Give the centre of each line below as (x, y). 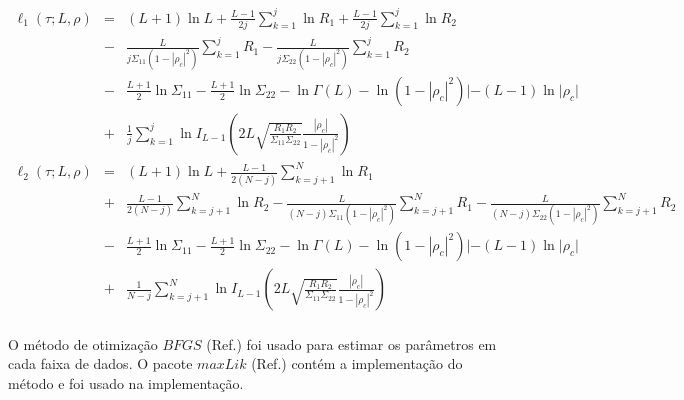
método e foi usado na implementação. (126, 382)
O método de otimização (83, 343)
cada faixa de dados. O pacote (100, 363)
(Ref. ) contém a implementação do (357, 363)
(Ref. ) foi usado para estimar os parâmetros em (351, 343)
